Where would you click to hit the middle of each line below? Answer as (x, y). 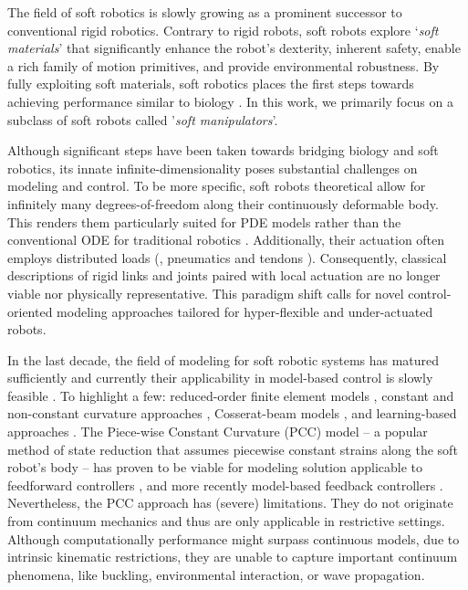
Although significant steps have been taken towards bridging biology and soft (223, 150)
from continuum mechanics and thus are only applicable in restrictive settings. (226, 521)
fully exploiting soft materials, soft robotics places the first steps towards (211, 84)
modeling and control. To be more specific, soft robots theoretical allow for (217, 186)
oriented (30, 311)
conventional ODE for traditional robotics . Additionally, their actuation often (226, 240)
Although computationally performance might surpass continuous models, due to (234, 538)
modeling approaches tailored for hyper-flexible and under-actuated (245, 311)
